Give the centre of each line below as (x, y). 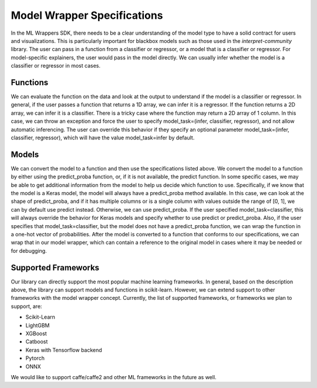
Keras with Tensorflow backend (64, 350)
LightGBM (38, 325)
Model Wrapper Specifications (87, 15)
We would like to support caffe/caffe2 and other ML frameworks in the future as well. (114, 377)
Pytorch (35, 358)
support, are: (26, 306)
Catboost (37, 342)
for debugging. (29, 250)
